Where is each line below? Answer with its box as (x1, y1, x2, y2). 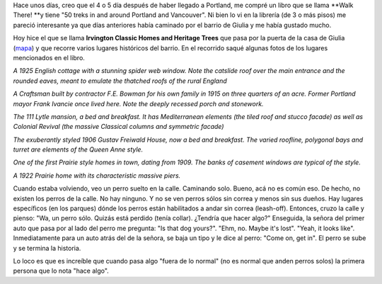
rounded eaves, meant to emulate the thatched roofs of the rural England (13, 76, 227, 85)
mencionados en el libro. (13, 53, 85, 62)
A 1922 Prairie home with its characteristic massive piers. (13, 171, 181, 180)
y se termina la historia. (13, 244, 81, 252)
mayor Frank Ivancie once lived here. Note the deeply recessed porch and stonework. (13, 99, 265, 108)
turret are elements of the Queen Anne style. (13, 145, 144, 154)
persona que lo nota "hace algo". (13, 266, 109, 276)
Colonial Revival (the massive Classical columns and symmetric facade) (13, 123, 224, 131)
